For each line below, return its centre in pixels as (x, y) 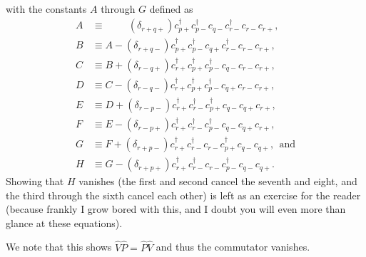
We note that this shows (59, 247)
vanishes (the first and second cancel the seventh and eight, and (218, 181)
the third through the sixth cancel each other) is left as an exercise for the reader (183, 195)
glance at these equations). (64, 222)
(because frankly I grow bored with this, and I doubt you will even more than (176, 209)
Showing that (35, 181)
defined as (171, 9)
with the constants (46, 9)
